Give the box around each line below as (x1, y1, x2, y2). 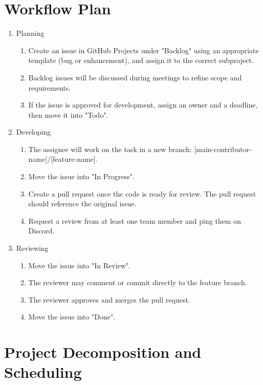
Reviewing (16, 243, 49, 253)
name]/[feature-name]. (28, 154, 98, 164)
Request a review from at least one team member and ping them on (28, 215, 241, 226)
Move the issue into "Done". (28, 311, 116, 322)
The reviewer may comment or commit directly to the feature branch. (28, 277, 247, 288)
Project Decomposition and (4, 341, 202, 362)
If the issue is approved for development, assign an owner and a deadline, (28, 99, 258, 110)
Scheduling (4, 361, 82, 382)
